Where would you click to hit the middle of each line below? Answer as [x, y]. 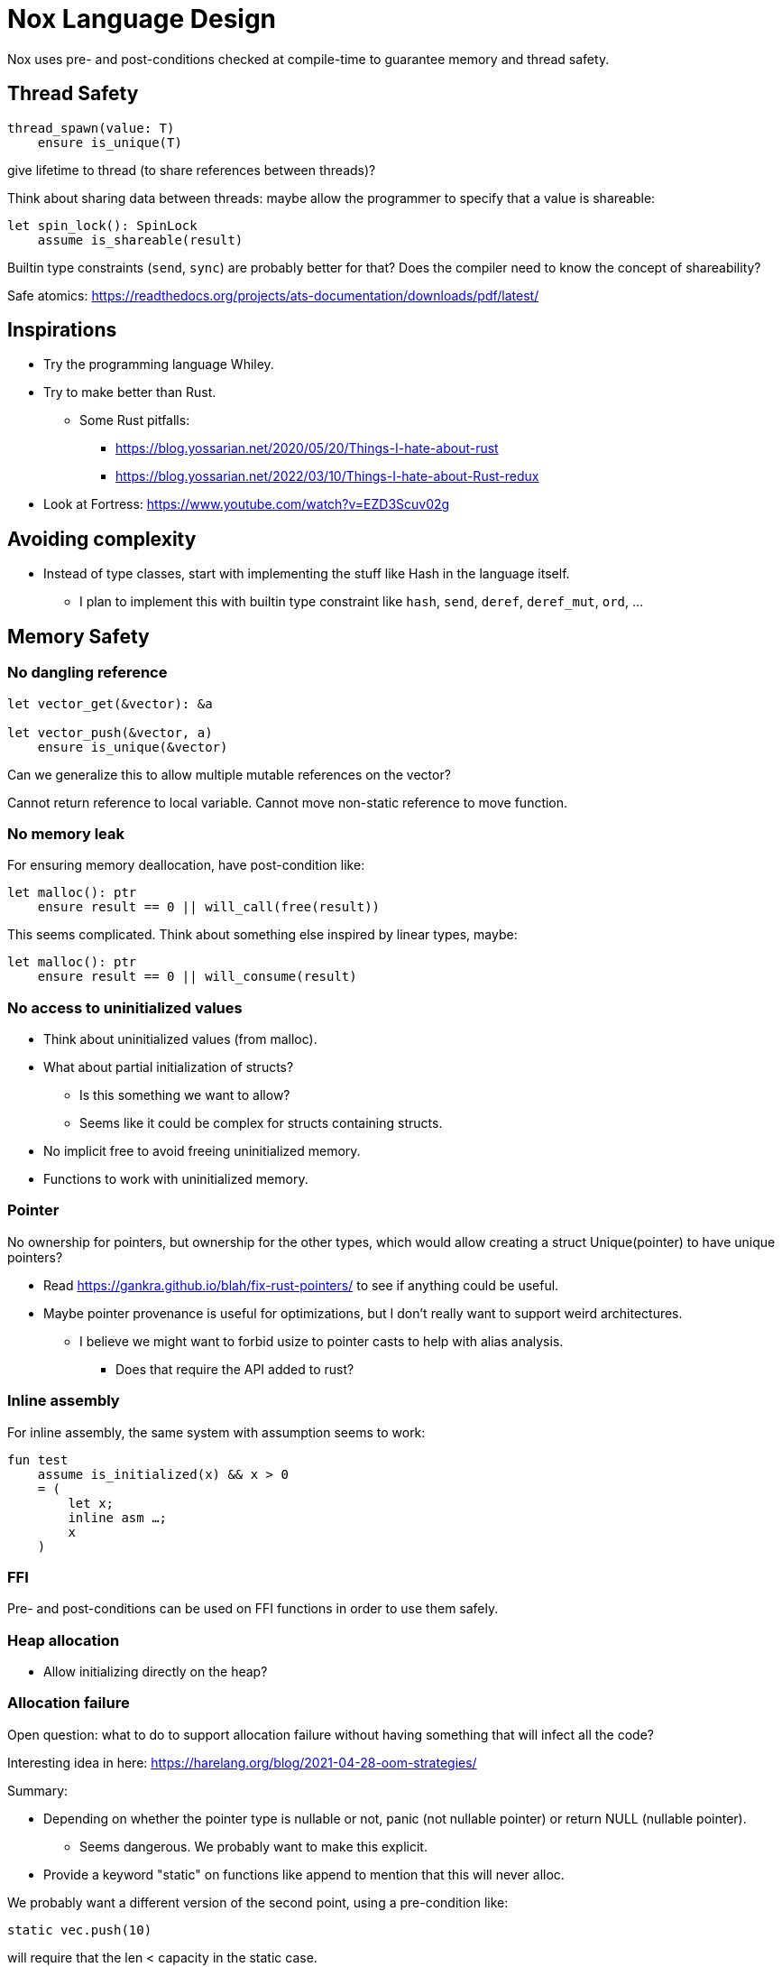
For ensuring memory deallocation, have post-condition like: [186, 865]
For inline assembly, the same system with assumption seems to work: [216, 1432]
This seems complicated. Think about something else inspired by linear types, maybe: [262, 935]
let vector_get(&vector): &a [110, 703]
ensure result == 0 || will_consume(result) [197, 977]
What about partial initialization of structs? [169, 1067]
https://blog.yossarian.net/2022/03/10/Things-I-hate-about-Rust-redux [327, 476]
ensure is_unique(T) [110, 142]
